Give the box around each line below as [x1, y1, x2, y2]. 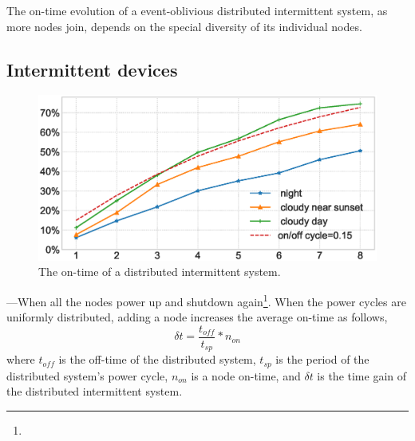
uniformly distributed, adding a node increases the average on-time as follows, [6, 309, 388, 325]
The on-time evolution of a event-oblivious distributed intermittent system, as [6, 2, 388, 18]
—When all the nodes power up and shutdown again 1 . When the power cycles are [6, 291, 406, 309]
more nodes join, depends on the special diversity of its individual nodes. [6, 18, 362, 34]
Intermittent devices [6, 57, 178, 81]
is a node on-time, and [191, 367, 301, 384]
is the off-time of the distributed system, [58, 351, 256, 368]
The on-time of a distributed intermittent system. [38, 263, 281, 280]
